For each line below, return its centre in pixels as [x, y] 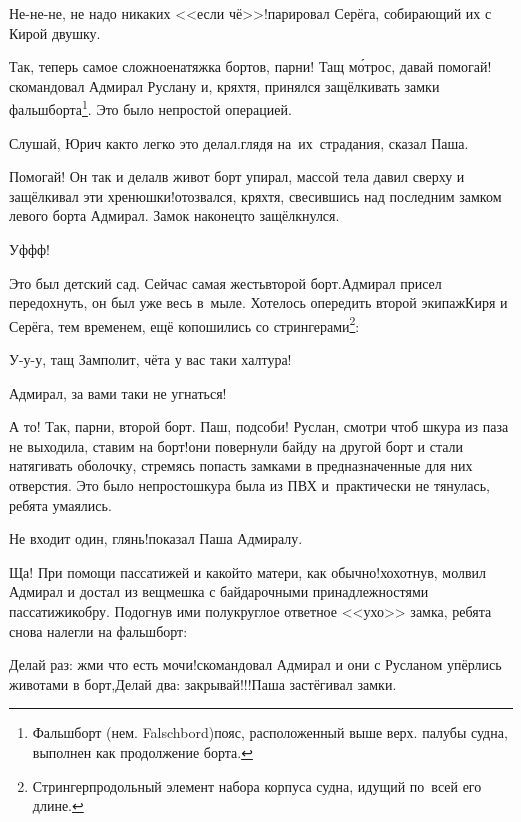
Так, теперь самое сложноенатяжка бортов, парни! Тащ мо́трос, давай [221, 66]
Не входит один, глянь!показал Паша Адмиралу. [156, 538]
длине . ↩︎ [58, 805]
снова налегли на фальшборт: [98, 630]
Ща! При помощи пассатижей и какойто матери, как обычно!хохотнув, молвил [248, 571]
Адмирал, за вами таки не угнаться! [118, 392]
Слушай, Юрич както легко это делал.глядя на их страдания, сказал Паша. [239, 142]
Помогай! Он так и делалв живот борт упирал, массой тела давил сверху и [237, 176]
